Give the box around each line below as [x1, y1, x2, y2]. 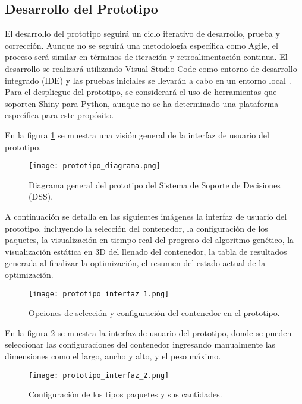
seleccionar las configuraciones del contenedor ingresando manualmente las [5, 338, 276, 351]
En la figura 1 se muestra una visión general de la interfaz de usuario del [5, 128, 269, 141]
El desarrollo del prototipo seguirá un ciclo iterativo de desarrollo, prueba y [5, 27, 280, 40]
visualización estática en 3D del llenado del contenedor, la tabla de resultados [5, 245, 287, 257]
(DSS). [29, 190, 54, 203]
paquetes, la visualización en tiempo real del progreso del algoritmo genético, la [5, 233, 294, 246]
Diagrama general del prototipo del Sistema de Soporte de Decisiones [29, 178, 281, 191]
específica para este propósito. [5, 109, 114, 121]
